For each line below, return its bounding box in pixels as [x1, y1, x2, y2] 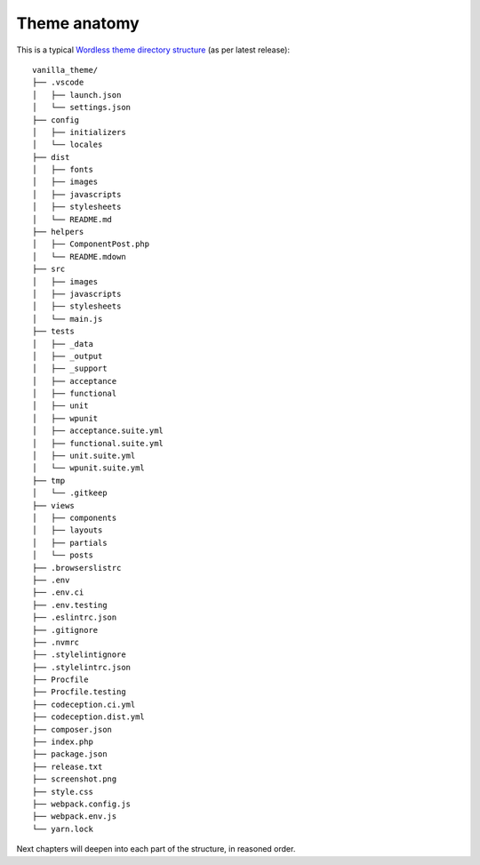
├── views [32, 501, 75, 510]
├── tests [32, 326, 75, 337]
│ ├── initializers [32, 127, 126, 137]
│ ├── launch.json [32, 90, 122, 100]
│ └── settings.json [32, 102, 132, 113]
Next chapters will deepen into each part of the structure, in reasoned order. [16, 844, 296, 854]
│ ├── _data [32, 339, 93, 348]
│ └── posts [32, 550, 93, 560]
